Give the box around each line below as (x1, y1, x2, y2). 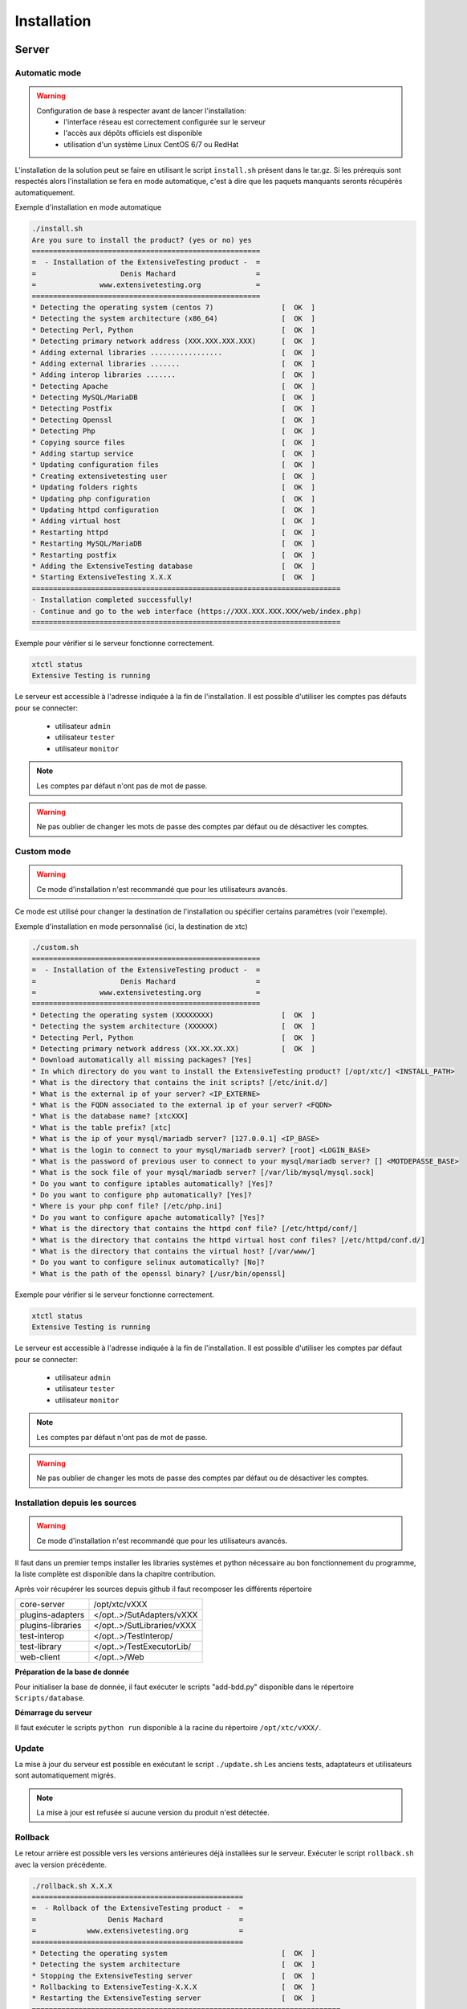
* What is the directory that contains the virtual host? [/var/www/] (31, 1246, 316, 1256)
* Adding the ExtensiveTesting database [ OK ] (31, 561, 316, 571)
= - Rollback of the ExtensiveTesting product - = (31, 1904, 244, 1913)
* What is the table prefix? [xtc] (31, 1123, 172, 1132)
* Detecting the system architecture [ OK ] (31, 1960, 316, 1969)
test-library (19, 1641, 62, 1652)
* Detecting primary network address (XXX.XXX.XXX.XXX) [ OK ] (31, 337, 316, 346)
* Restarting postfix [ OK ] (31, 550, 316, 559)
